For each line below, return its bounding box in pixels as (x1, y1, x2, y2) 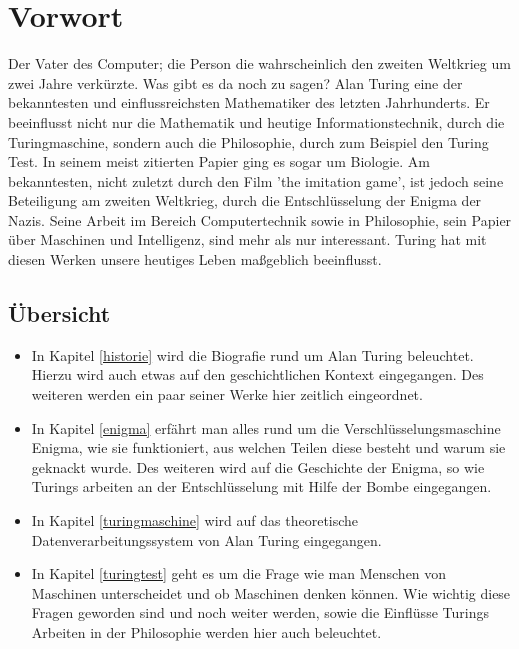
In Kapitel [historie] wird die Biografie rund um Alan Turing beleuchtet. (31, 344, 474, 365)
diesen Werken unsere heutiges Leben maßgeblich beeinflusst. (8, 249, 382, 270)
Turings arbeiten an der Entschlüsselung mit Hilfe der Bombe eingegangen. (31, 476, 492, 497)
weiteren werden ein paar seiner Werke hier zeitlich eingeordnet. (31, 384, 423, 405)
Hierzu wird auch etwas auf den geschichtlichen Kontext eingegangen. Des (31, 364, 484, 385)
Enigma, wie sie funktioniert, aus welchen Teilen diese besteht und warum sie (31, 437, 506, 458)
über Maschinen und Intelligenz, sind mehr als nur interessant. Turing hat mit (8, 229, 487, 250)
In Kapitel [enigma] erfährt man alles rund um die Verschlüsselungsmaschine (31, 417, 501, 438)
